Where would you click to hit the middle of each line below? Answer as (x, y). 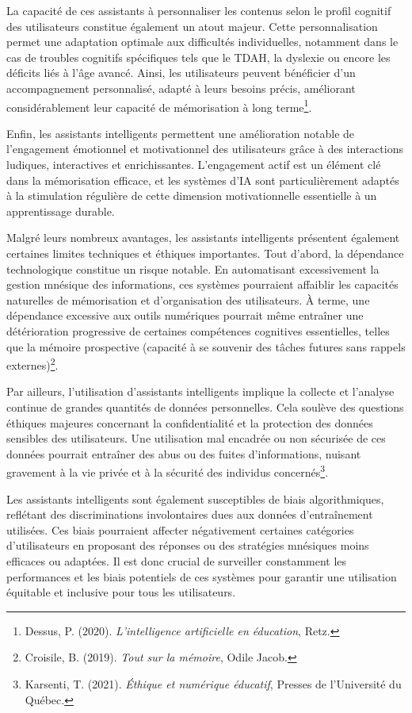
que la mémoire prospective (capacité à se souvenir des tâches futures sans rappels (206, 346)
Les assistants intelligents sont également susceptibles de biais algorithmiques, (195, 498)
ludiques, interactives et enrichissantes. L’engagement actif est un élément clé (194, 164)
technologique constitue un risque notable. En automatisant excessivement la (193, 268)
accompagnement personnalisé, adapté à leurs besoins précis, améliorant (181, 88)
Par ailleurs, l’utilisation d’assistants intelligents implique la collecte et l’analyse (200, 391)
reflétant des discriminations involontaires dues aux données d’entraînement (190, 514)
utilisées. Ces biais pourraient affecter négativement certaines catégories (180, 529)
